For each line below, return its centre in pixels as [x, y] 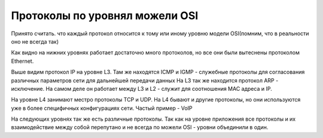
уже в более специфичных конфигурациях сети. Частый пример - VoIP [102, 108]
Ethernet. [22, 61]
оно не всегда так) [35, 41]
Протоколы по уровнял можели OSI [105, 16]
